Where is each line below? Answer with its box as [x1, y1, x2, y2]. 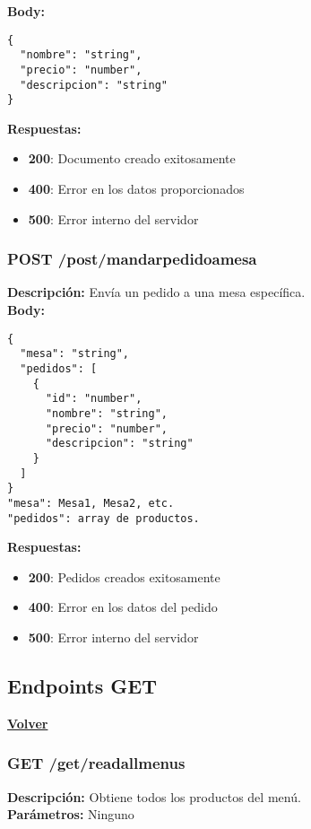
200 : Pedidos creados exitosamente [28, 567, 220, 586]
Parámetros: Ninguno [7, 805, 134, 824]
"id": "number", [45, 392, 143, 406]
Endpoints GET [7, 671, 157, 699]
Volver [7, 713, 48, 732]
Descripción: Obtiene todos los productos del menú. [7, 787, 301, 806]
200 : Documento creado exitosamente [28, 149, 236, 168]
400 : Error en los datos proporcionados [28, 179, 245, 198]
